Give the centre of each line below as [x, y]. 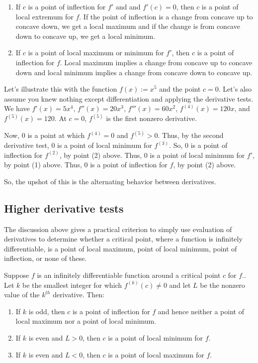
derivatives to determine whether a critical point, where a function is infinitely [123, 239]
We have [17, 108]
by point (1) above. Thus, [43, 165]
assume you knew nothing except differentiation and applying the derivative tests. [129, 98]
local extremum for [44, 16]
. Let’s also [235, 89]
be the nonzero [222, 285]
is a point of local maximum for [156, 354]
